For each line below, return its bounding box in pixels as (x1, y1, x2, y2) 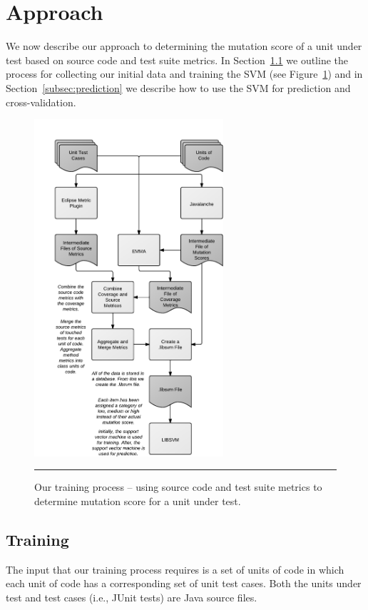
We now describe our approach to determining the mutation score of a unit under (6, 39, 362, 54)
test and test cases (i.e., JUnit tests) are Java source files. (6, 590, 257, 605)
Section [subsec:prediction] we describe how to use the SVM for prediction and (6, 80, 351, 95)
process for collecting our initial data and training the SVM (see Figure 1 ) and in (6, 66, 363, 81)
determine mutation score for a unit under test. (34, 494, 241, 509)
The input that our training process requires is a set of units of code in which (6, 561, 344, 576)
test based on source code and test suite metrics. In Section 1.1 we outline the (6, 52, 349, 67)
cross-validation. (6, 94, 76, 109)
